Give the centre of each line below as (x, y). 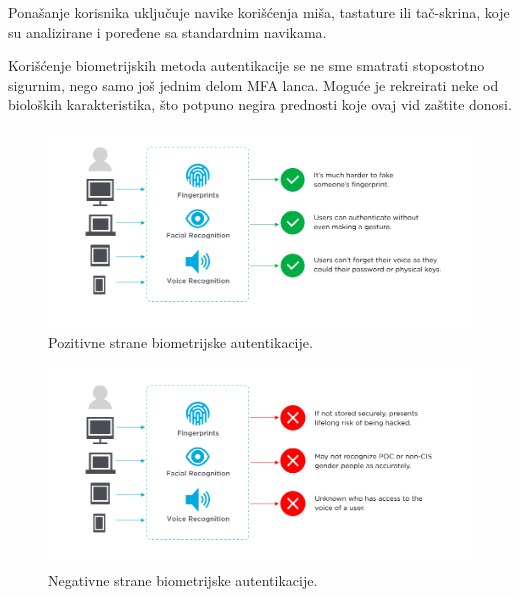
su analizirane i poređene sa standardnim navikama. (167, 31)
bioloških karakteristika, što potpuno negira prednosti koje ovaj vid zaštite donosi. (260, 104)
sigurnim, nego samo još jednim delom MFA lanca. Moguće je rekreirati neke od (253, 84)
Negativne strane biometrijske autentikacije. (183, 580)
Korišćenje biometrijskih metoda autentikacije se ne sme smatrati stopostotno (246, 65)
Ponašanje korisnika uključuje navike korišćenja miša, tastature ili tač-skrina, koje (259, 12)
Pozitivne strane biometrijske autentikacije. (180, 342)
